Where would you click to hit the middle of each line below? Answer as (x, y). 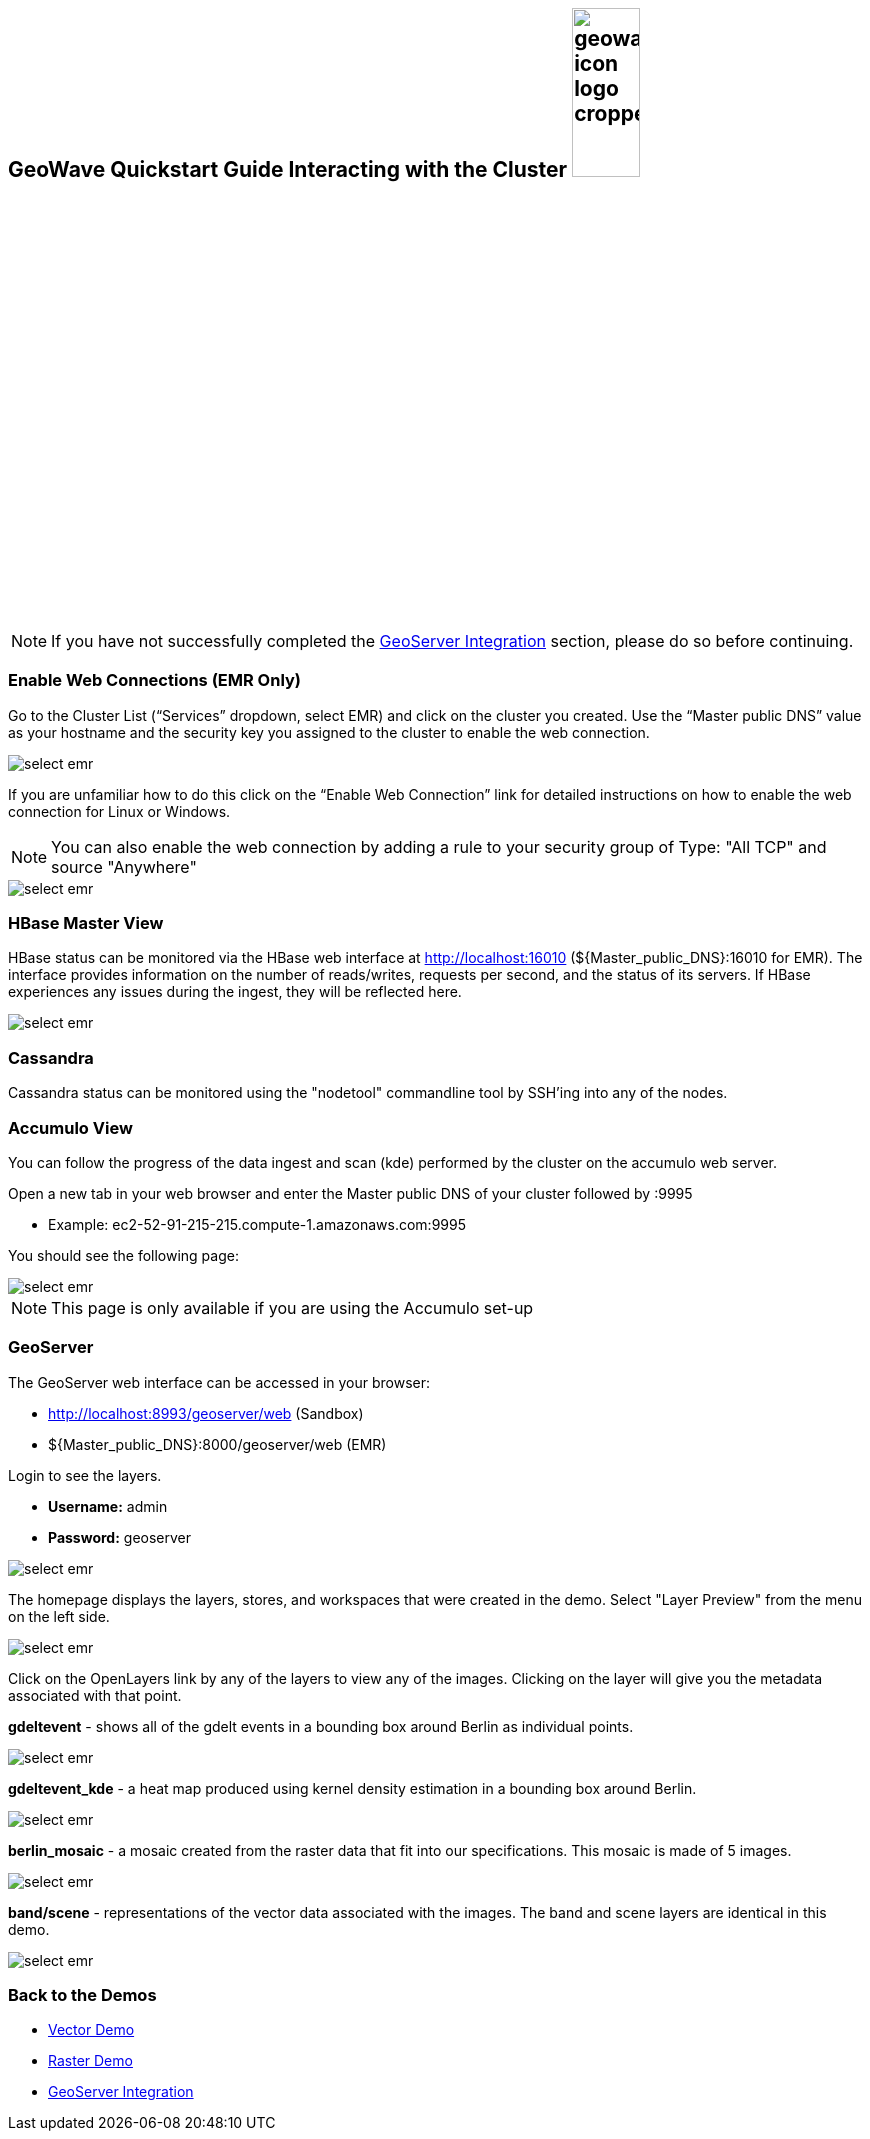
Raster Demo (90, 2061)
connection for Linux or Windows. (119, 811)
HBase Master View (86, 923)
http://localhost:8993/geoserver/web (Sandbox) (206, 1413)
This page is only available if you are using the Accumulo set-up (292, 1307)
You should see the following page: (123, 1255)
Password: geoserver (120, 1537)
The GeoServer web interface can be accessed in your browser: (219, 1382)
